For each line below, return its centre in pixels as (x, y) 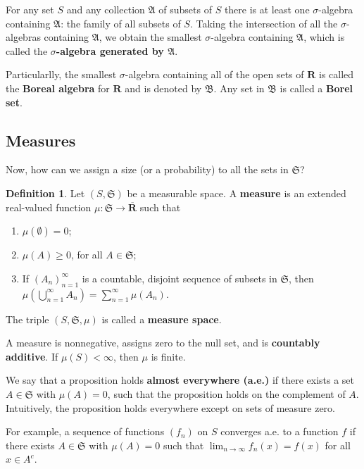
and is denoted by (163, 88)
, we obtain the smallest (150, 37)
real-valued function (49, 207)
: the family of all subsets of (121, 23)
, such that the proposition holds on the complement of (226, 393)
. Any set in (239, 88)
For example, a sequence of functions (85, 431)
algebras (23, 37)
